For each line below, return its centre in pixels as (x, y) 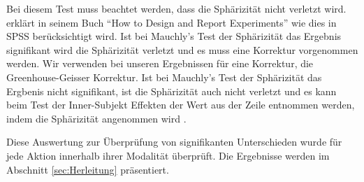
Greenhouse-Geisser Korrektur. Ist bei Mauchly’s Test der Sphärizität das (164, 77)
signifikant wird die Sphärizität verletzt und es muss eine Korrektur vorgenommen (182, 49)
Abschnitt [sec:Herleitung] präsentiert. (88, 169)
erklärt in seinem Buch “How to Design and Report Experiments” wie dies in (172, 22)
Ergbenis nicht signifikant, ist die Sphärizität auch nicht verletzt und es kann (172, 91)
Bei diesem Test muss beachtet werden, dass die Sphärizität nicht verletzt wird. (176, 8)
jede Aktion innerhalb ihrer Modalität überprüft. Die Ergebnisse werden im (168, 155)
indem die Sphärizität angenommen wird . (96, 118)
